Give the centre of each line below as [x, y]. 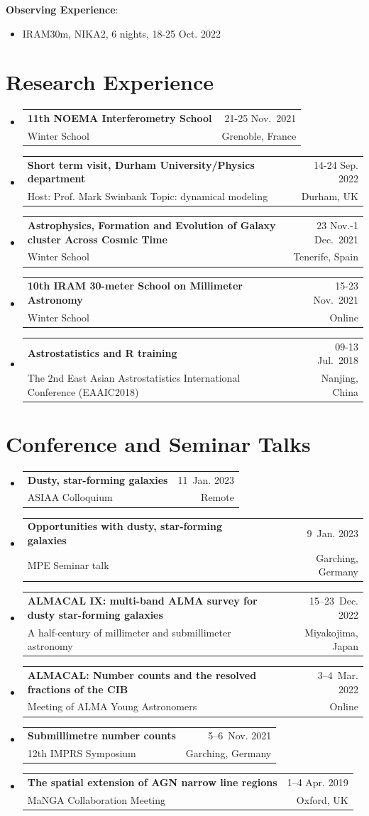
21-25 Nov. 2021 [260, 118]
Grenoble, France [259, 135]
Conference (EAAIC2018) [83, 391]
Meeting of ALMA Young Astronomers [112, 706]
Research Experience [110, 82]
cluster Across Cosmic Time [97, 239]
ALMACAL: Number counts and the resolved [142, 675]
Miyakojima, [331, 632]
